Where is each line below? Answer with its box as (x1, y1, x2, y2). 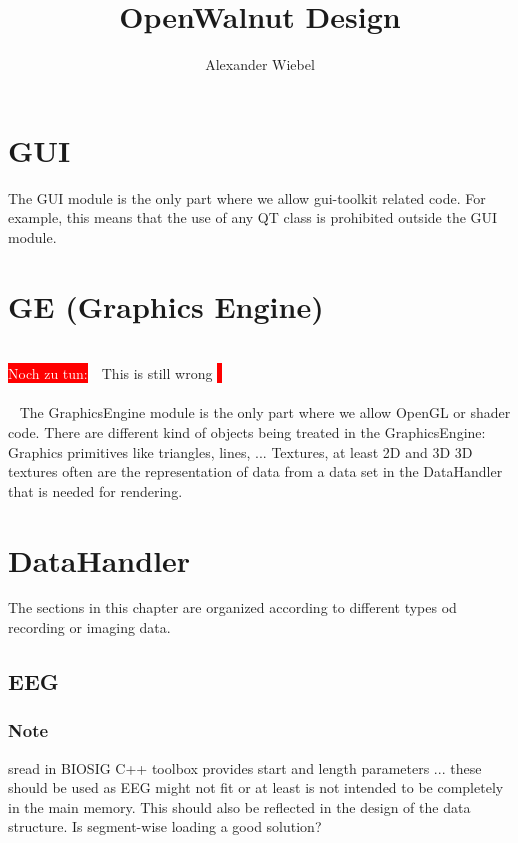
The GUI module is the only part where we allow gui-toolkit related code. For (8, 187, 486, 208)
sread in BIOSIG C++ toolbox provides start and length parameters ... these (8, 757, 482, 778)
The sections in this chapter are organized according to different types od (8, 597, 457, 618)
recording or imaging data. (8, 617, 171, 638)
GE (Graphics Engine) (8, 285, 324, 326)
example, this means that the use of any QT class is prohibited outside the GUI (8, 207, 498, 228)
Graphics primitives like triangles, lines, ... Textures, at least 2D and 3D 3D (8, 441, 473, 462)
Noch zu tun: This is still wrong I (8, 363, 223, 384)
